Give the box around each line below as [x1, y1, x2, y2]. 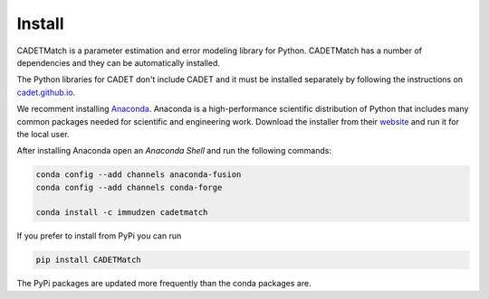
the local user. [16, 128, 70, 139]
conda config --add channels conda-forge [35, 182, 223, 192]
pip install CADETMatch [35, 255, 142, 266]
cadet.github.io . [16, 87, 76, 98]
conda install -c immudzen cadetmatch [35, 208, 208, 218]
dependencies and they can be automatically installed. [16, 57, 221, 68]
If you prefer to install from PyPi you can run [16, 230, 182, 241]
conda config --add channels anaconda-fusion [35, 170, 242, 180]
